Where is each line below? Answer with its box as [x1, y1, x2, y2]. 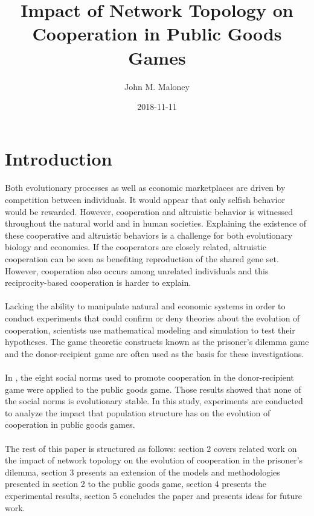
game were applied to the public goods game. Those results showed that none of [5, 382, 301, 395]
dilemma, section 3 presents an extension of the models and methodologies [5, 465, 280, 478]
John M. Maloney [124, 80, 190, 92]
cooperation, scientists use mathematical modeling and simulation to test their [5, 323, 295, 336]
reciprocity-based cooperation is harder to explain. [5, 276, 191, 289]
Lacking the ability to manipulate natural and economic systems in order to [5, 300, 286, 312]
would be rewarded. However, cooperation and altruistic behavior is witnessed [5, 205, 293, 218]
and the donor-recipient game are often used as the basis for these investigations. [5, 347, 304, 360]
